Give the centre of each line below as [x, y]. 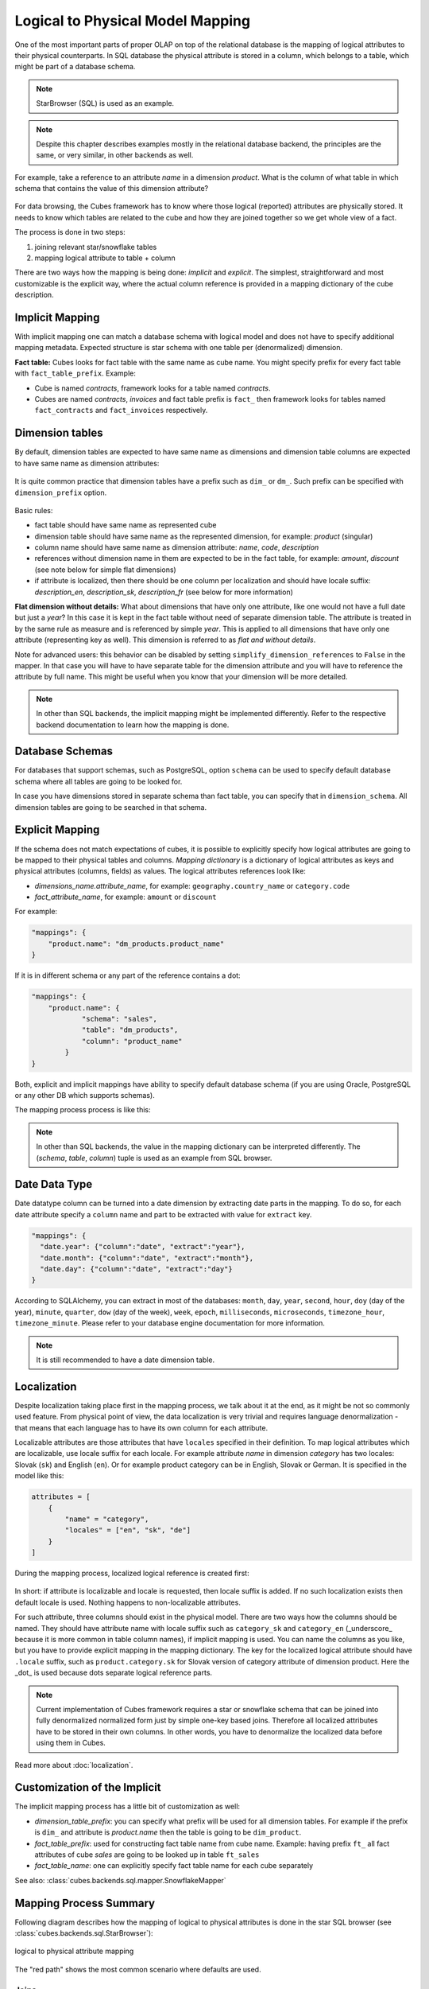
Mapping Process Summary [85, 1903]
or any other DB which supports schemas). [85, 1095]
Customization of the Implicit [88, 1787]
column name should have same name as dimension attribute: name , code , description [177, 547]
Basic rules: [34, 510]
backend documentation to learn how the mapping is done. [133, 725]
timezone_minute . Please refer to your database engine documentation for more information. [170, 1323]
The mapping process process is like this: [83, 1110]
